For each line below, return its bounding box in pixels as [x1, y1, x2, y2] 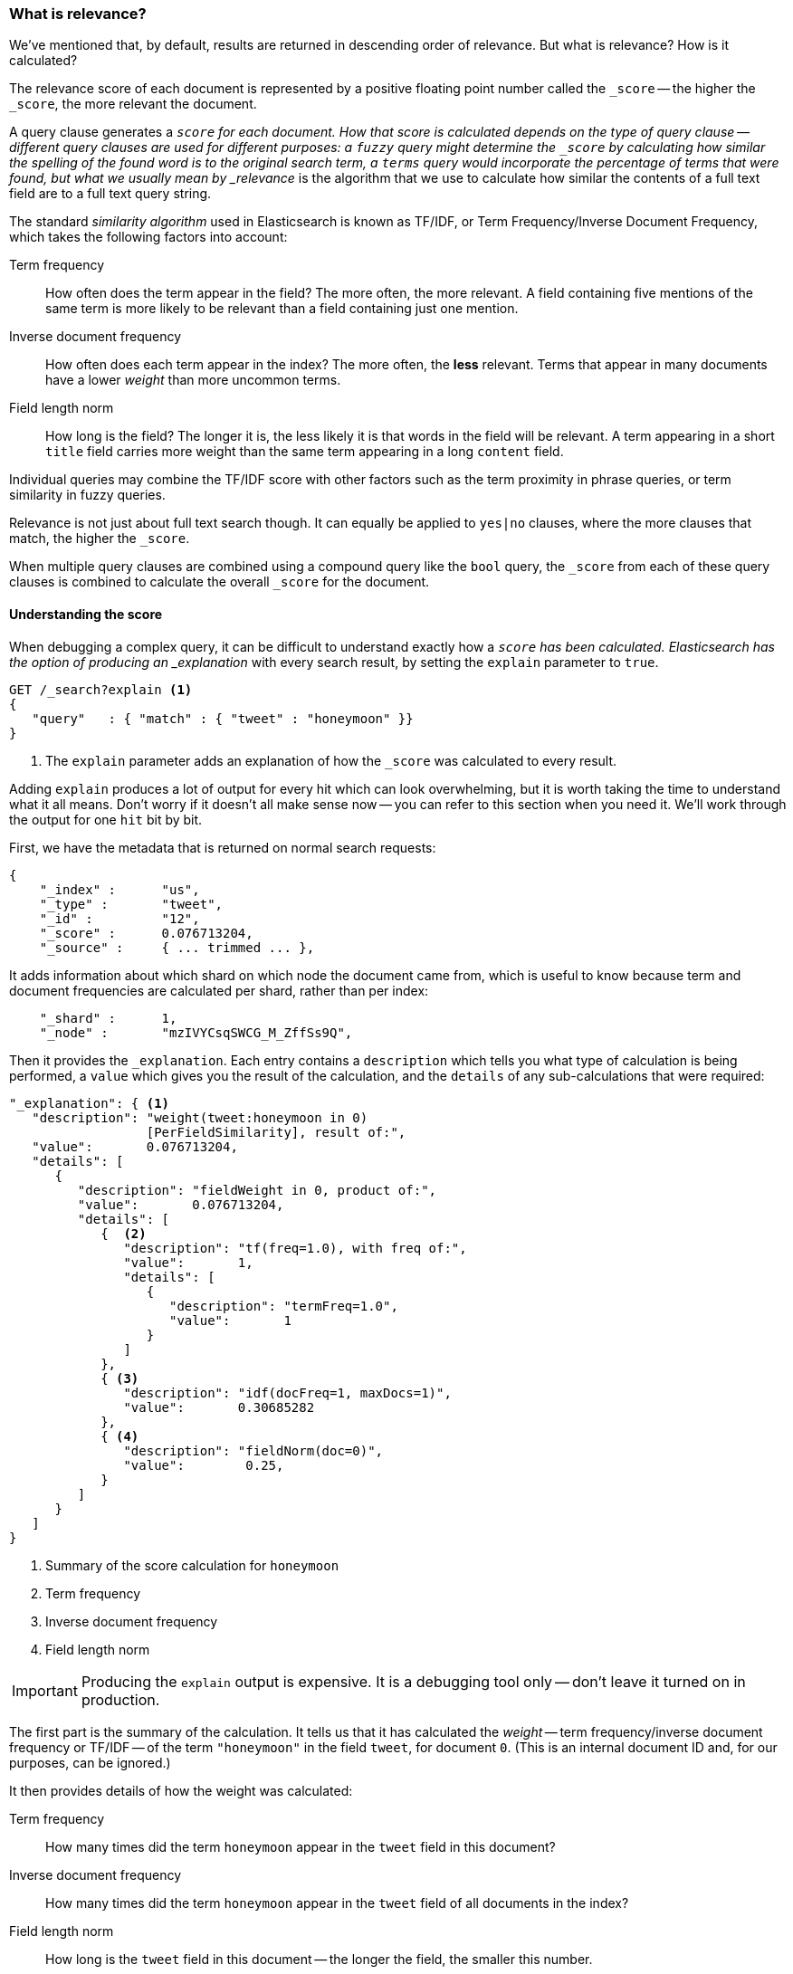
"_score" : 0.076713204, [39, 925, 253, 940]
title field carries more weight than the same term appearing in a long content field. [45, 443, 564, 460]
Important [12, 1681, 78, 1700]
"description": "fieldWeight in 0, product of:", [77, 1182, 437, 1197]
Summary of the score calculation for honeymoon [45, 1557, 339, 1573]
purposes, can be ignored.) [9, 1754, 171, 1770]
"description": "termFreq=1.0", [169, 1298, 398, 1313]
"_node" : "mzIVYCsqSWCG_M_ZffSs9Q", [39, 1025, 353, 1040]
